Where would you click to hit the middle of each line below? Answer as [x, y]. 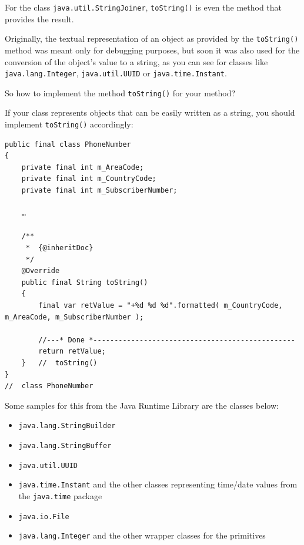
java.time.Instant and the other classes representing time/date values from [158, 484]
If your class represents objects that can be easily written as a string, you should [150, 112]
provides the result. [39, 18]
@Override [41, 271]
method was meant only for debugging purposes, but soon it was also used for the [152, 50]
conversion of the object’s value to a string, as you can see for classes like [136, 61]
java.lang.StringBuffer [65, 445]
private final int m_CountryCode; [89, 179]
